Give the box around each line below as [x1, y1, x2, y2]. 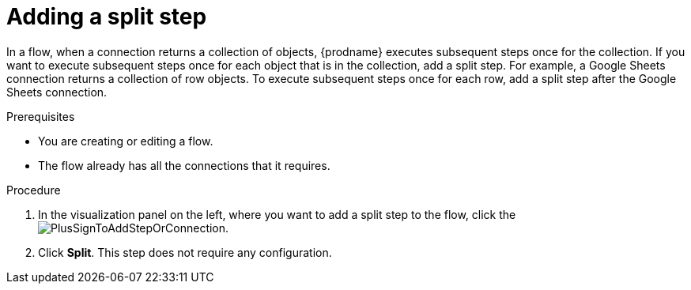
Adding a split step [6, 3, 207, 30]
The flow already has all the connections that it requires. [38, 158, 330, 172]
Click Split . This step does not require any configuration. [38, 245, 332, 259]
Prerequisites [6, 109, 75, 123]
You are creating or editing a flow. [38, 134, 213, 148]
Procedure [6, 183, 61, 197]
